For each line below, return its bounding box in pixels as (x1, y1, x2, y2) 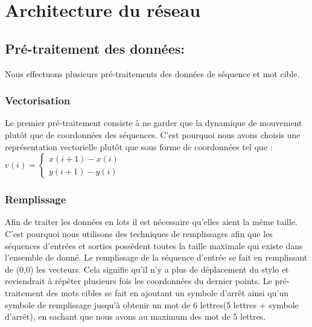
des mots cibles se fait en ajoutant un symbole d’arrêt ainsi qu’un (46, 286, 288, 299)
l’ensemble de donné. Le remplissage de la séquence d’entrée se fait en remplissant (5, 251, 308, 264)
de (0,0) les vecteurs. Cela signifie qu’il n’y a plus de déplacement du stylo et (5, 262, 289, 275)
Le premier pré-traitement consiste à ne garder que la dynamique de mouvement (5, 116, 302, 129)
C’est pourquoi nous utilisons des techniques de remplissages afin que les (5, 227, 273, 240)
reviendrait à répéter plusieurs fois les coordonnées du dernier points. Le (5, 275, 272, 287)
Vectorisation (5, 93, 71, 108)
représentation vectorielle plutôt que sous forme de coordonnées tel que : (5, 140, 273, 153)
